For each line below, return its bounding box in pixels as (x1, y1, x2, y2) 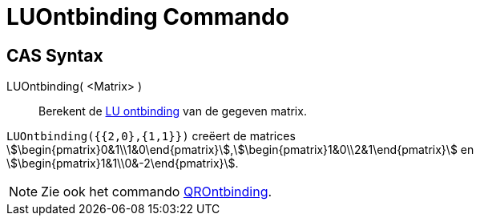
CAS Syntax (6, 45, 103, 66)
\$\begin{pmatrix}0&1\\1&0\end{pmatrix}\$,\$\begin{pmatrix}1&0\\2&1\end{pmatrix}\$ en (6, 143, 474, 157)
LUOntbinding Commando (6, 3, 289, 30)
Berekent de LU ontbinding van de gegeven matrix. (38, 104, 307, 119)
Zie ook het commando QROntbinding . (41, 184, 272, 200)
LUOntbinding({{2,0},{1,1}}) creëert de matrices (6, 129, 296, 143)
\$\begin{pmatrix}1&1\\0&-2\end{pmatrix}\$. (6, 156, 239, 171)
